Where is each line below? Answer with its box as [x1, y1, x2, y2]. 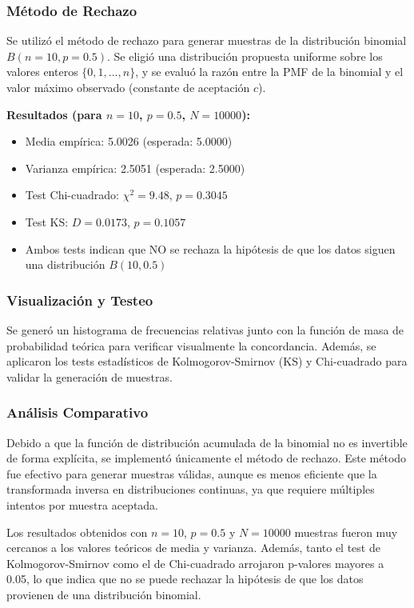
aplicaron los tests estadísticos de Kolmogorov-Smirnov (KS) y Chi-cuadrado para [6, 353, 408, 370]
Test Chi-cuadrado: [25, 186, 119, 203]
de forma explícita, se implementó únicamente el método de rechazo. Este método [6, 450, 407, 466]
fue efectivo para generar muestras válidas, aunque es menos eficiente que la [6, 465, 377, 482]
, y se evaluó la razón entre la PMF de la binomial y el [135, 63, 404, 80]
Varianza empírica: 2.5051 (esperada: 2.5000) [25, 159, 245, 176]
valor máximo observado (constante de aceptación [6, 79, 250, 95]
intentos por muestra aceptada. [6, 496, 159, 513]
